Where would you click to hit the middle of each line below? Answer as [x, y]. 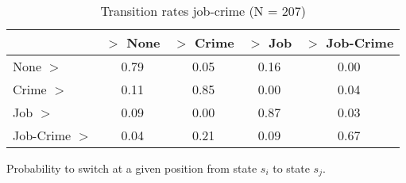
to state [291, 168]
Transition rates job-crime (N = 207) [203, 11]
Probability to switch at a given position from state [132, 168]
